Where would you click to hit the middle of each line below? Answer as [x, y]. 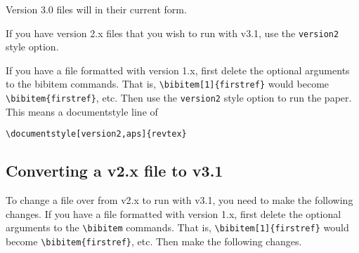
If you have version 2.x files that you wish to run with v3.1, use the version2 [172, 33]
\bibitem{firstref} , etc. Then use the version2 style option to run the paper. [179, 98]
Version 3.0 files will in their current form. [96, 9]
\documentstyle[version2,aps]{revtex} [96, 134]
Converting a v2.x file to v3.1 [115, 171]
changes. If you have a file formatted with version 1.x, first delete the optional [174, 213]
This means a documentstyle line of [82, 111]
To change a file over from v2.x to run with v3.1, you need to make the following [179, 200]
